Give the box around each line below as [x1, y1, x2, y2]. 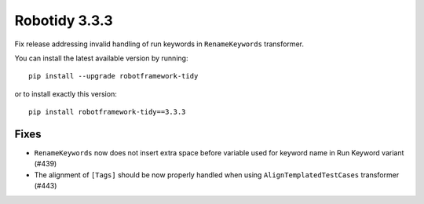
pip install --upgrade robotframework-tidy [28, 71, 199, 81]
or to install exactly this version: [14, 89, 117, 98]
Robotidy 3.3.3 [14, 12, 113, 29]
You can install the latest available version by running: [14, 53, 188, 63]
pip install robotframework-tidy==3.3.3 [28, 107, 186, 117]
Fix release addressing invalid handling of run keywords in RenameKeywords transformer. [14, 39, 304, 49]
